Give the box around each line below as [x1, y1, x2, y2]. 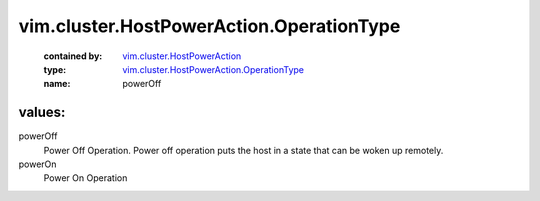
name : [43, 78, 71, 90]
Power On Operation [43, 172, 128, 184]
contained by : [43, 50, 103, 62]
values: [18, 104, 66, 121]
